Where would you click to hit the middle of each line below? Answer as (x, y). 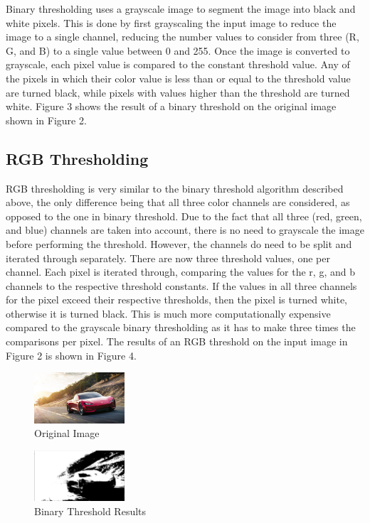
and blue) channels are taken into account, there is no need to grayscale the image (185, 230)
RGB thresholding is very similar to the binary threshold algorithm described (175, 188)
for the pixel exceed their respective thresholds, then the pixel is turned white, (177, 300)
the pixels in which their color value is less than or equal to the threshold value (178, 78)
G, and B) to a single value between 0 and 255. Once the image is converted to (178, 50)
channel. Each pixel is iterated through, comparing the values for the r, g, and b (180, 272)
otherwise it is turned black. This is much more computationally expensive (168, 313)
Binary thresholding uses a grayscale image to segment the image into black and (181, 9)
